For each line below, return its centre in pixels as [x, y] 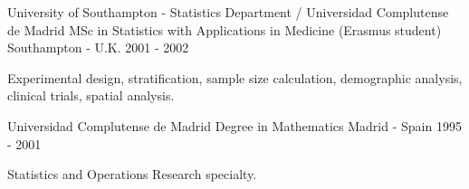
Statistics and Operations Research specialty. [132, 174]
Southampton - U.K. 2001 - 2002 [98, 47]
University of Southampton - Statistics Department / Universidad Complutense [228, 12]
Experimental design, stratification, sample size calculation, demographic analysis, [235, 77]
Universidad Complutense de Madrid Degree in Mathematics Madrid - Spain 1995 [234, 125]
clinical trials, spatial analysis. [91, 95]
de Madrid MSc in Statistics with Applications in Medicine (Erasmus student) [225, 29]
